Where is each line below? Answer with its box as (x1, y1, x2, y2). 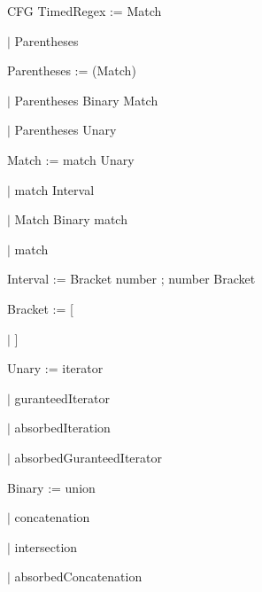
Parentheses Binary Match (14, 90, 158, 109)
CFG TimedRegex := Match (7, 2, 162, 19)
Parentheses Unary (14, 121, 117, 139)
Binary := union (7, 478, 96, 496)
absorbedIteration (14, 418, 111, 437)
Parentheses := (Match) (7, 61, 136, 80)
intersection (14, 537, 78, 556)
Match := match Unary (7, 150, 135, 168)
